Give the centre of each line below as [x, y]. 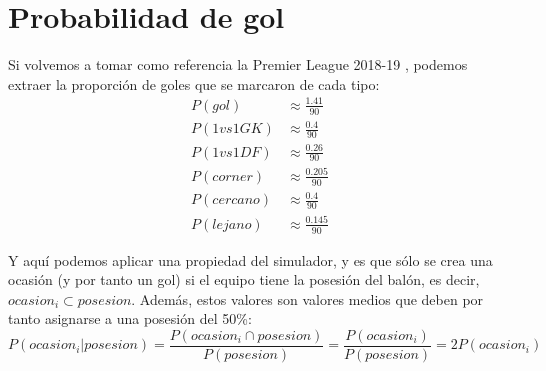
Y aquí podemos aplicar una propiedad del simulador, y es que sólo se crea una [250, 259]
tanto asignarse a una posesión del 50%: [130, 318]
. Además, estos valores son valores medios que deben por [307, 298]
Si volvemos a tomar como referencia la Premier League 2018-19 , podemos [238, 64]
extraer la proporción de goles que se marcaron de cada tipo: [194, 83]
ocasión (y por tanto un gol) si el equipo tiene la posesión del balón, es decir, [244, 279]
